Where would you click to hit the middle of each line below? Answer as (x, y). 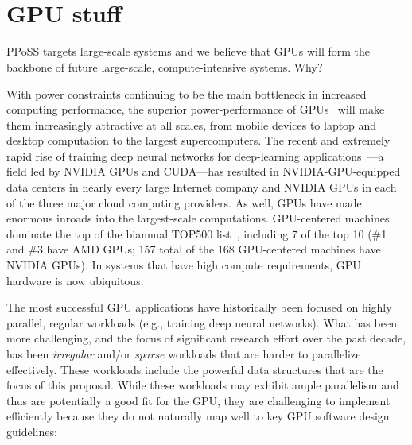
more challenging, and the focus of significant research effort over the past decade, (206, 338)
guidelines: (32, 431)
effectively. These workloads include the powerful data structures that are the (195, 369)
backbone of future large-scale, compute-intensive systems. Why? (165, 66)
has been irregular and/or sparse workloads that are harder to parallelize (184, 354)
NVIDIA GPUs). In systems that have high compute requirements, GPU (184, 265)
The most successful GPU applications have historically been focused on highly (199, 307)
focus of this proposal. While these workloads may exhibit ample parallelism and (203, 385)
